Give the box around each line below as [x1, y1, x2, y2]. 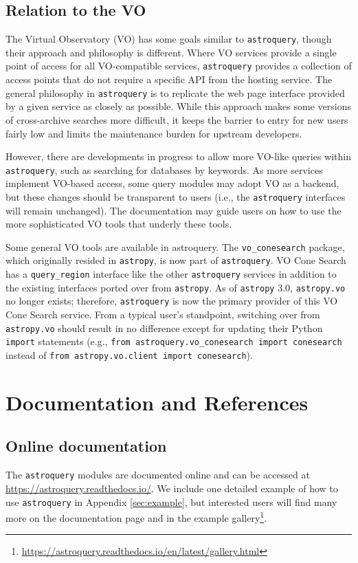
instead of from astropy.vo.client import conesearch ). [5, 348, 253, 362]
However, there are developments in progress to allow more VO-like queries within [5, 149, 351, 164]
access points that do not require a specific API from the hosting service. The [5, 72, 333, 87]
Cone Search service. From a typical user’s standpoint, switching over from [5, 307, 320, 322]
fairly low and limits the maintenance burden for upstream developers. [5, 126, 302, 140]
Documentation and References [5, 388, 309, 416]
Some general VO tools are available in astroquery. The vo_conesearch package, [5, 239, 345, 254]
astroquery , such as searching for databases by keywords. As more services [5, 162, 323, 177]
